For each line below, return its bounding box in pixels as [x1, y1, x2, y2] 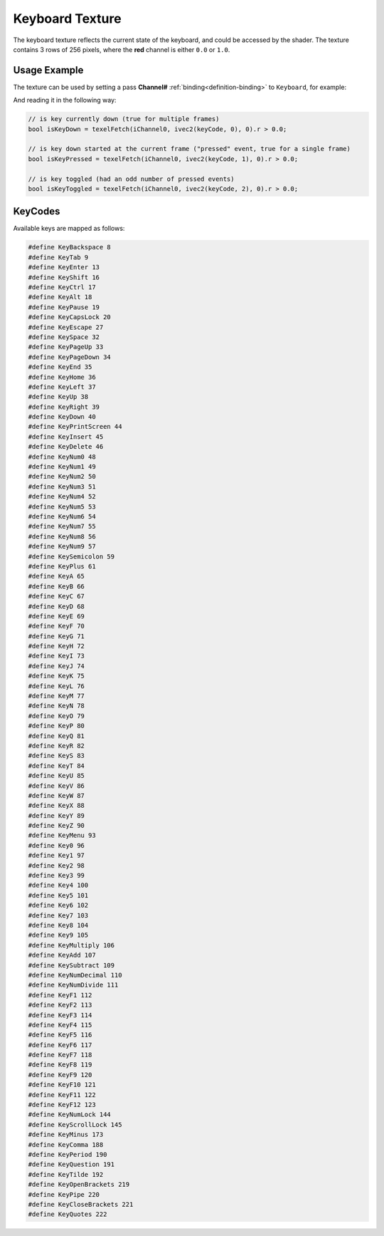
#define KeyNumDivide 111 [28, 981, 119, 990]
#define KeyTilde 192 [28, 1170, 104, 1178]
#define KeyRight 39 [28, 403, 100, 411]
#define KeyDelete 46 [28, 442, 104, 451]
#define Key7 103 [28, 911, 89, 919]
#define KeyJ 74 [28, 662, 85, 670]
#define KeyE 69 [28, 612, 85, 620]
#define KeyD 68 [28, 602, 85, 611]
